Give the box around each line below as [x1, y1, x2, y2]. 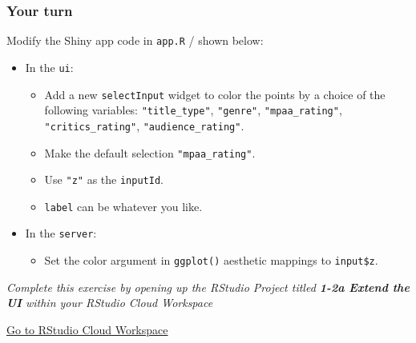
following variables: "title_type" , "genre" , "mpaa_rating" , [44, 102, 342, 118]
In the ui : [25, 58, 74, 75]
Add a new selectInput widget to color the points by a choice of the [44, 86, 386, 102]
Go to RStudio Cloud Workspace [6, 321, 168, 337]
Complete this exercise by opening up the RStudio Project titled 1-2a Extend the [6, 278, 410, 295]
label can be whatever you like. [44, 197, 203, 214]
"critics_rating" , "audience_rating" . [44, 117, 244, 134]
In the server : [25, 225, 97, 241]
